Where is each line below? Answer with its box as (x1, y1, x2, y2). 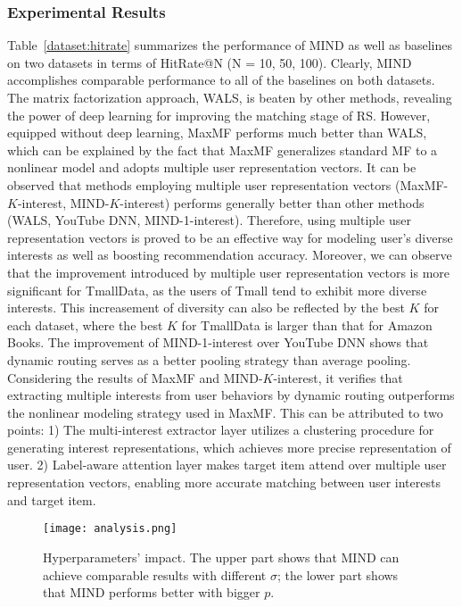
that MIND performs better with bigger (43, 583, 260, 602)
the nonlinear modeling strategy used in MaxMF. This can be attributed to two (7, 403, 443, 421)
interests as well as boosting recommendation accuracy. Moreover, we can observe (7, 245, 452, 264)
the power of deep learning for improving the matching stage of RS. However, (7, 105, 431, 124)
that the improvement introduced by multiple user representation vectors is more (7, 262, 450, 281)
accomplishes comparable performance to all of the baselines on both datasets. (7, 71, 435, 89)
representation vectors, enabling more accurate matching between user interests (7, 473, 441, 492)
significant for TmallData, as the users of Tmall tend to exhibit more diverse (7, 280, 427, 299)
